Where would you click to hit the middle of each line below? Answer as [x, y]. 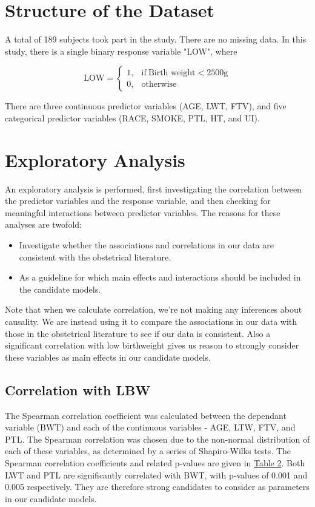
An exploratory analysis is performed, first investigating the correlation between [153, 189]
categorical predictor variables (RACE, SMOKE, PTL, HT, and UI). [132, 117]
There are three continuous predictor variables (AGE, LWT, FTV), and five [146, 106]
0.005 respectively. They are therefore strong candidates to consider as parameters [157, 487]
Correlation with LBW [78, 390]
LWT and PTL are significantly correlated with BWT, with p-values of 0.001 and [156, 475]
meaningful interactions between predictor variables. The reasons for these [143, 212]
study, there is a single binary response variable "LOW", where [121, 51]
